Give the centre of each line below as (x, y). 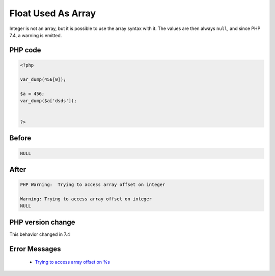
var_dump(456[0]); (43, 79)
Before (20, 138)
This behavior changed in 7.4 (40, 234)
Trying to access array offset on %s (73, 262)
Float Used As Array (53, 13)
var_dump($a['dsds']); (48, 101)
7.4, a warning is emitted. (36, 35)
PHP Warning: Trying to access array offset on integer (93, 185)
